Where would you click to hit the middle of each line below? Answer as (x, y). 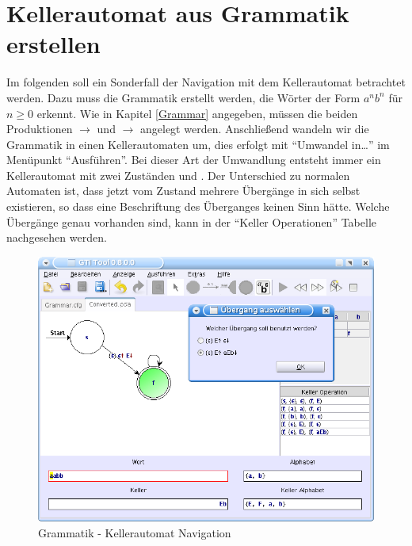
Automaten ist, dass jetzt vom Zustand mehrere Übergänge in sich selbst (183, 191)
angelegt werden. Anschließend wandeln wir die (254, 129)
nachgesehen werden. (57, 237)
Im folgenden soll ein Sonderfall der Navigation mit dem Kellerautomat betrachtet (206, 82)
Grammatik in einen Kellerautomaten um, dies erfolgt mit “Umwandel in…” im (198, 144)
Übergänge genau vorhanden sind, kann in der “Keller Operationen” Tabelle (191, 221)
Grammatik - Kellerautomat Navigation (135, 532)
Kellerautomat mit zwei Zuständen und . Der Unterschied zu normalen (178, 175)
